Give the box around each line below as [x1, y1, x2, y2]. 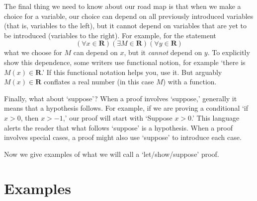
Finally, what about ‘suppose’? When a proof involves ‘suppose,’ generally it [4, 93, 237, 103]
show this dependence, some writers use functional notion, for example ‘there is [4, 57, 246, 67]
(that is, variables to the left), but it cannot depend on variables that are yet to [4, 20, 247, 31]
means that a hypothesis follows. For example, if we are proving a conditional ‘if [4, 103, 249, 113]
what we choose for [4, 47, 62, 58]
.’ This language [191, 112, 240, 123]
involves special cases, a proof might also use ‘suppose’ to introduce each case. [4, 132, 242, 142]
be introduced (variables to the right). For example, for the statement [4, 30, 216, 40]
